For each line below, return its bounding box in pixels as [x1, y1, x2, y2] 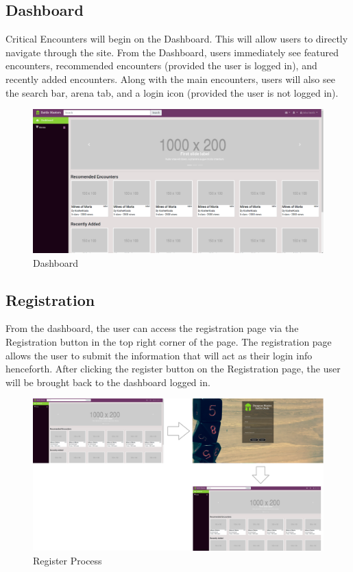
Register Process [33, 553, 102, 567]
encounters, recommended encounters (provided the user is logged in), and [5, 58, 317, 73]
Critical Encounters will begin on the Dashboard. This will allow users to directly [5, 32, 348, 46]
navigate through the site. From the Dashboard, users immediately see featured [5, 45, 339, 59]
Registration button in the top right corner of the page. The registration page [5, 335, 332, 349]
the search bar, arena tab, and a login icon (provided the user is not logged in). [5, 85, 339, 99]
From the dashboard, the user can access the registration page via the [5, 321, 299, 335]
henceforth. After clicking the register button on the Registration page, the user [5, 361, 341, 376]
